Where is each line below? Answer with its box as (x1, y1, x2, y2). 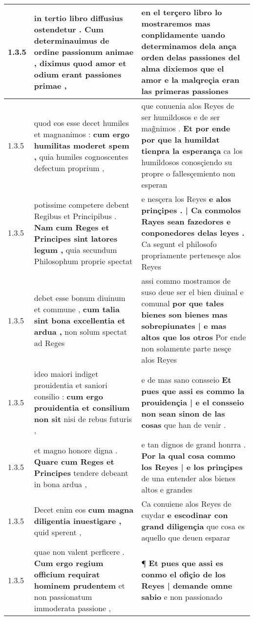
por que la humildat (141, 134, 220, 145)
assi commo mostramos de (141, 275, 231, 286)
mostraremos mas (141, 18, 211, 29)
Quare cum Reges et (34, 455, 114, 467)
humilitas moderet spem (34, 139, 129, 151)
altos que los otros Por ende (141, 331, 246, 343)
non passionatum (34, 591, 92, 602)
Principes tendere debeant (34, 467, 128, 478)
